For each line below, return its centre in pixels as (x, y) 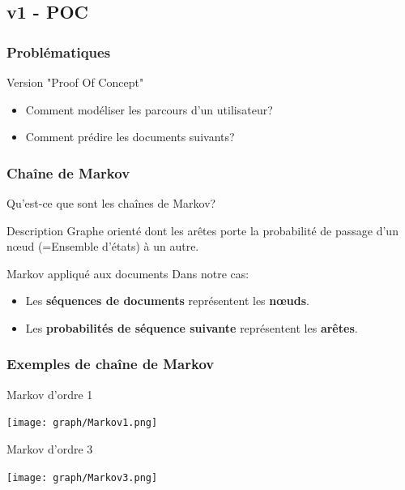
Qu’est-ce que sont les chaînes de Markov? (111, 203)
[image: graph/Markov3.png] (82, 477)
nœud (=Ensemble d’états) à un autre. (103, 246)
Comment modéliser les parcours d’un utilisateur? (149, 109)
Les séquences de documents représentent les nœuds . (167, 301)
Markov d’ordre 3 (50, 449)
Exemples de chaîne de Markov (111, 364)
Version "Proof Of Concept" (75, 82)
